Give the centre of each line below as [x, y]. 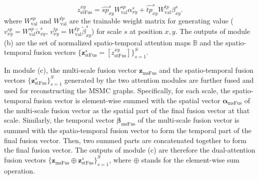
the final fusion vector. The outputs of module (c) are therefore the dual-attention [130, 150]
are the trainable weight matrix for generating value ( [151, 20]
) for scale [106, 31]
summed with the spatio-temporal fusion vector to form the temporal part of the [128, 130]
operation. [19, 170]
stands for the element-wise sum [190, 159]
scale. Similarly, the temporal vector [59, 120]
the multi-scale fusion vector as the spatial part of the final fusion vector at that [127, 110]
